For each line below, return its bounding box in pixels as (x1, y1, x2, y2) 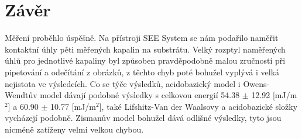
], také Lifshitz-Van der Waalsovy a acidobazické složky (99, 100, 298, 112)
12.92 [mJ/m (251, 89, 297, 101)
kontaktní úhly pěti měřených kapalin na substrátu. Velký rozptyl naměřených (5, 43, 286, 55)
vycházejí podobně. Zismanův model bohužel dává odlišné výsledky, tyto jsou (5, 112, 282, 124)
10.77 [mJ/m (50, 100, 97, 112)
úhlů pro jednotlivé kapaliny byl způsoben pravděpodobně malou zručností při (5, 54, 286, 67)
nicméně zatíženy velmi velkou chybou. (5, 123, 144, 135)
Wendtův (5, 89, 37, 101)
